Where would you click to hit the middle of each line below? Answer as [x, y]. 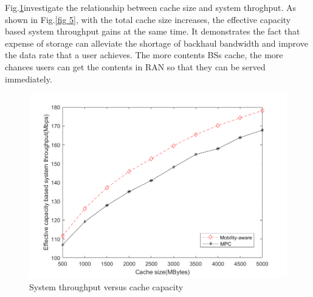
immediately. [29, 78]
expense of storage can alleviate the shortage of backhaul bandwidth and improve [156, 43]
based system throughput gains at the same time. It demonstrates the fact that [153, 31]
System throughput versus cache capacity [106, 287]
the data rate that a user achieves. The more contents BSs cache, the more [144, 55]
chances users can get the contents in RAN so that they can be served [135, 66]
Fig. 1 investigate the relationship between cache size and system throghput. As [151, 7]
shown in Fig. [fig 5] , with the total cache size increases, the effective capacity [148, 19]
